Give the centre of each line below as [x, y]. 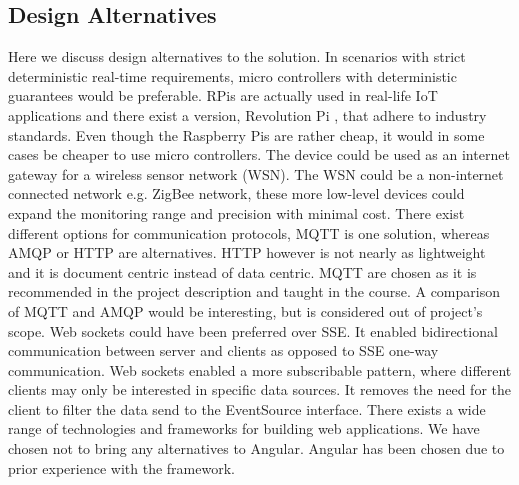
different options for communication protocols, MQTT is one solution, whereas [249, 232]
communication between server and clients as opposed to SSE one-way [223, 350]
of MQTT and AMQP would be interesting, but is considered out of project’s [245, 310]
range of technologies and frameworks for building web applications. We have [244, 428]
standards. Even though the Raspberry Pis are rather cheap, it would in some [246, 134]
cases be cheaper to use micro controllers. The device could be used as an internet [259, 154]
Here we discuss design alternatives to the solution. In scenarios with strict [237, 56]
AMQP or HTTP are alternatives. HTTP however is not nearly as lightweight [247, 252]
